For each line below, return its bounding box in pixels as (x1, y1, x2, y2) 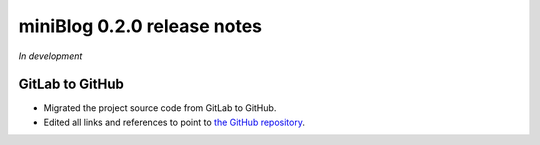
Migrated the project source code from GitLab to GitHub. (43, 102, 277, 114)
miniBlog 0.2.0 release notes (18, 15, 262, 37)
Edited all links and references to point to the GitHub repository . (43, 116, 305, 128)
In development (18, 50, 83, 62)
